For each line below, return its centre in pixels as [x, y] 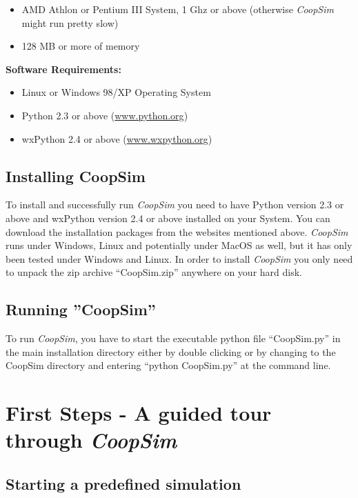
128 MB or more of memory [81, 46]
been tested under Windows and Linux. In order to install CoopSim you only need [179, 258]
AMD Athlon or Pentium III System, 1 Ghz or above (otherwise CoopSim [178, 9]
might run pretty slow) [70, 22]
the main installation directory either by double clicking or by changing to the [171, 351]
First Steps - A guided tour [139, 413]
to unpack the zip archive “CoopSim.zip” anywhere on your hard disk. [154, 272]
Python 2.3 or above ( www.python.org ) [105, 115]
